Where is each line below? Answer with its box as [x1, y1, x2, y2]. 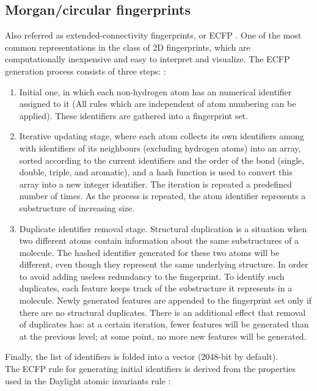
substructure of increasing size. [19, 201, 135, 214]
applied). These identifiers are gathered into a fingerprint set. [19, 109, 248, 122]
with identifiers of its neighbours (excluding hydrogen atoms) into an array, [19, 141, 301, 154]
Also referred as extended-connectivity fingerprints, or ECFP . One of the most [5, 29, 302, 42]
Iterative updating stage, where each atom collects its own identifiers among [19, 130, 304, 142]
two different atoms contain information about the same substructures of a [19, 234, 299, 247]
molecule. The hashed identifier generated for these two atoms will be [19, 246, 280, 258]
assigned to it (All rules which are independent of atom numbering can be [19, 97, 296, 110]
